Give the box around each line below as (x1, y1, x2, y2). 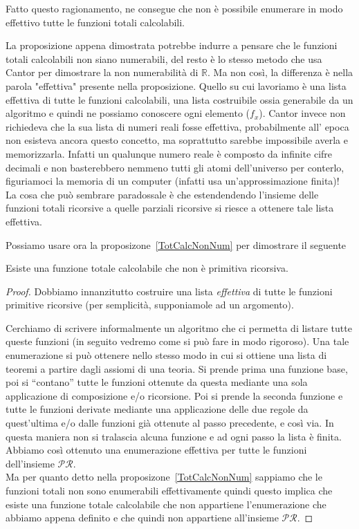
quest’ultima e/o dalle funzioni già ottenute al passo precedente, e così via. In (6, 416, 334, 430)
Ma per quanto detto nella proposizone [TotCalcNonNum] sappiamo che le (6, 470, 322, 484)
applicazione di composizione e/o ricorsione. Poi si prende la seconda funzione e (6, 388, 343, 402)
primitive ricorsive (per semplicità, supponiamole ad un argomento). (6, 297, 294, 312)
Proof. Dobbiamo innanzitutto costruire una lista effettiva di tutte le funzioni (6, 284, 333, 298)
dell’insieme (6, 456, 55, 470)
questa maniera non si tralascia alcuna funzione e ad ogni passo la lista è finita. (6, 429, 342, 443)
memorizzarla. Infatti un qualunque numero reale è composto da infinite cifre (6, 146, 333, 160)
